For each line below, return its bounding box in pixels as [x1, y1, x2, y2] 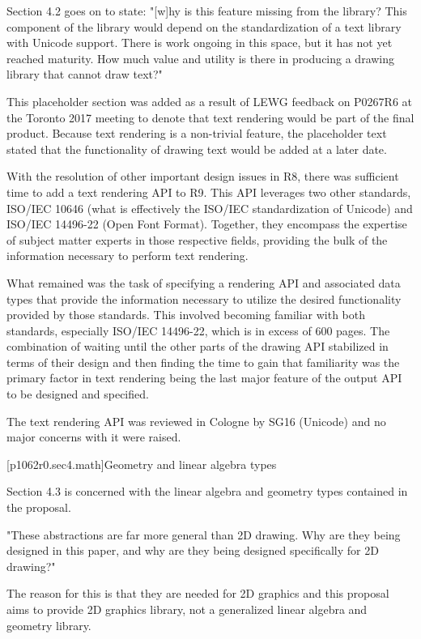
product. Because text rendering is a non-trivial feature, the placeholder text [6, 125, 387, 142]
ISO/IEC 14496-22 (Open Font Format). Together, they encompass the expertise [6, 215, 407, 232]
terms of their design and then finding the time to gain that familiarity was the [6, 353, 400, 370]
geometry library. [6, 616, 91, 633]
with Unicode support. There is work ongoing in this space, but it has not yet [6, 34, 393, 51]
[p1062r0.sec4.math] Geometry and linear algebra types [6, 455, 277, 472]
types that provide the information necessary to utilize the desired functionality [6, 290, 402, 307]
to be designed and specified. [6, 386, 149, 403]
